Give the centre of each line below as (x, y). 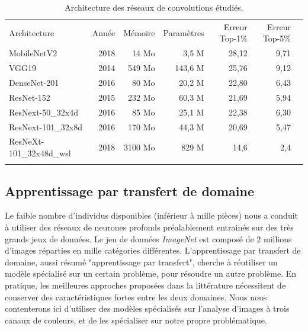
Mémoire (139, 32)
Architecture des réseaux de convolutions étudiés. (154, 7)
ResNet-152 (30, 97)
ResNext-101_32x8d (46, 126)
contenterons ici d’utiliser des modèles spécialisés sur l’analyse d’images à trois (147, 308)
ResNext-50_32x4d (44, 112)
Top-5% (277, 38)
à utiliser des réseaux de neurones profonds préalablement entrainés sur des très (149, 227)
